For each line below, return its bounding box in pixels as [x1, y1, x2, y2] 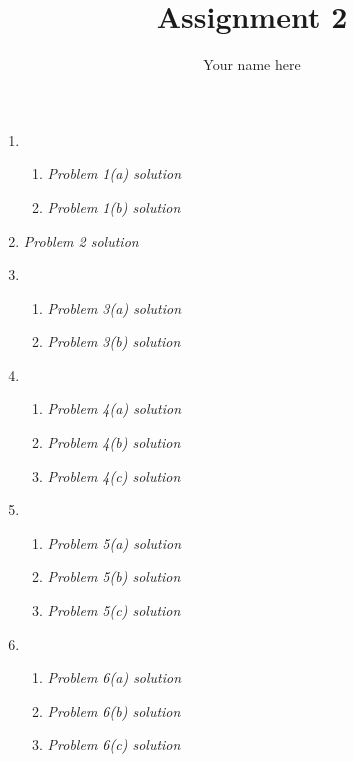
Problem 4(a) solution [47, 398, 182, 419]
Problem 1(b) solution [47, 196, 181, 217]
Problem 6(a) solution [47, 667, 182, 688]
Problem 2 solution [23, 230, 139, 251]
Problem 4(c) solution [47, 465, 181, 486]
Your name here [203, 54, 301, 75]
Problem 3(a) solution [47, 297, 182, 318]
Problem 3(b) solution [47, 331, 181, 352]
